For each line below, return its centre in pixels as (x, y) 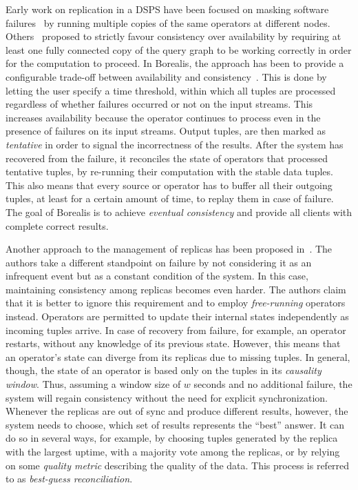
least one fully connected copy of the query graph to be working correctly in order (179, 49)
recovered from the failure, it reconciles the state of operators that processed (167, 158)
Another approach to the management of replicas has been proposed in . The (169, 249)
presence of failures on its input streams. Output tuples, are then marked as (166, 131)
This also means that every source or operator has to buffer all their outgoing (169, 185)
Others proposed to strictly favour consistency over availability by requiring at (173, 36)
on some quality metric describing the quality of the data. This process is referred (178, 465)
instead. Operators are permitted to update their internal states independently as (177, 316)
